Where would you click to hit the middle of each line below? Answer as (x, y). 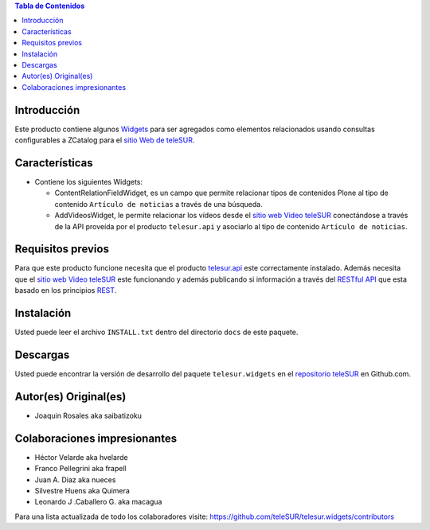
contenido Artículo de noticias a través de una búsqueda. (158, 204)
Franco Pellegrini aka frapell (80, 469)
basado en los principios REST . (66, 290)
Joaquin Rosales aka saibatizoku (88, 415)
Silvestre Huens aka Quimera (82, 490)
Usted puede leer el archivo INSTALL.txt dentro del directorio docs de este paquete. (156, 332)
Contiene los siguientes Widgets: (89, 181)
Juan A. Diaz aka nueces (75, 479)
